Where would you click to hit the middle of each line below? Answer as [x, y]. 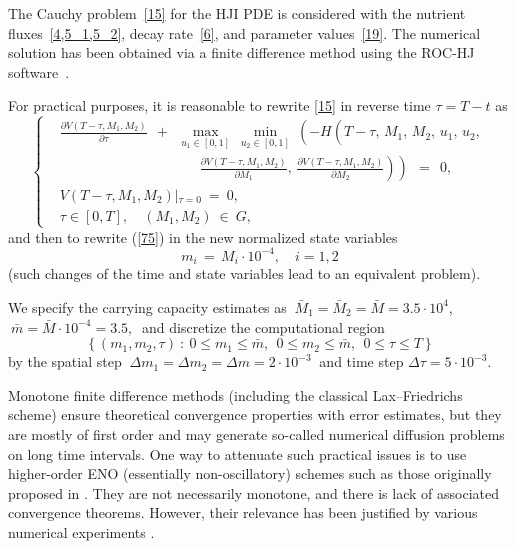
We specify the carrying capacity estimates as [147, 306]
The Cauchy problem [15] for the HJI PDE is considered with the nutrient [237, 13]
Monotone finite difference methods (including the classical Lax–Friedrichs [235, 394]
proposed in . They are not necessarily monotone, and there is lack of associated [253, 492]
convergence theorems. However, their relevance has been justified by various [243, 512]
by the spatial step [65, 361]
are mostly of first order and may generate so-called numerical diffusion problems [256, 433]
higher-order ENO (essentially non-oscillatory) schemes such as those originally [250, 473]
